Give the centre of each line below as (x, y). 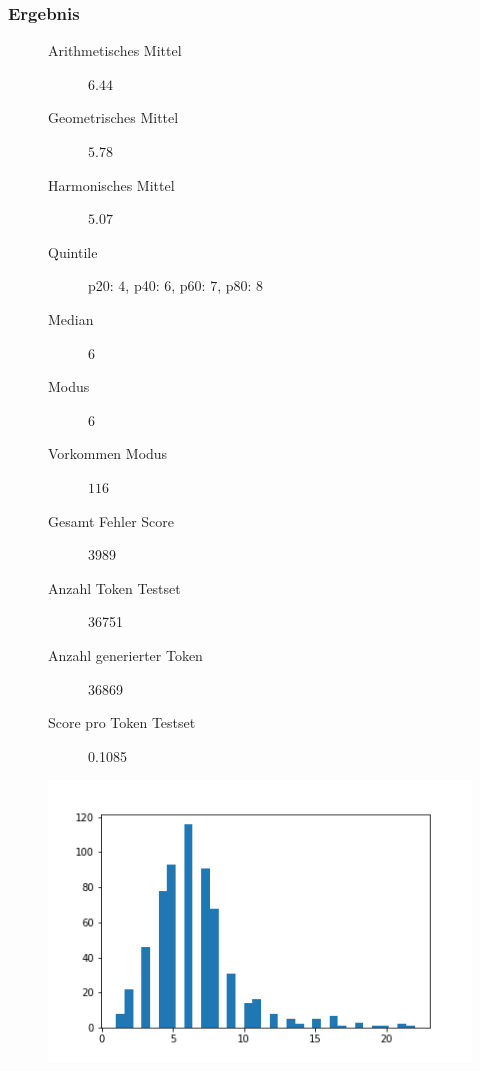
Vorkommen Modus (108, 453)
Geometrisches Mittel (113, 117)
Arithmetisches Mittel (115, 50)
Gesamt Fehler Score (111, 520)
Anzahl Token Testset (114, 587)
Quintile (73, 251)
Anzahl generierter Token (125, 654)
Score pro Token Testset (122, 722)
